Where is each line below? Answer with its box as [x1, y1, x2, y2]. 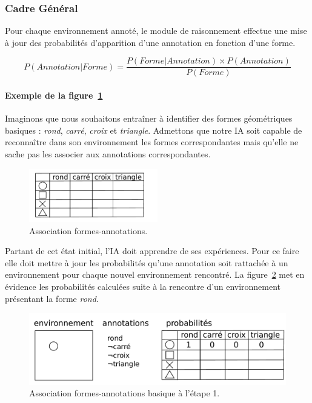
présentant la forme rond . [5, 292, 99, 304]
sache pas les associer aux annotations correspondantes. [5, 148, 211, 160]
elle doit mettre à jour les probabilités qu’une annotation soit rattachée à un [5, 256, 288, 269]
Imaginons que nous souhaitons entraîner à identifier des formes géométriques [5, 112, 293, 125]
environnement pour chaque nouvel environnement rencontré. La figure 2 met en [5, 268, 305, 281]
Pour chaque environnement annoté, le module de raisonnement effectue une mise [5, 24, 307, 37]
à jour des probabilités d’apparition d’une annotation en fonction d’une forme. [5, 36, 296, 48]
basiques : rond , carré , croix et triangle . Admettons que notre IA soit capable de [5, 123, 302, 136]
